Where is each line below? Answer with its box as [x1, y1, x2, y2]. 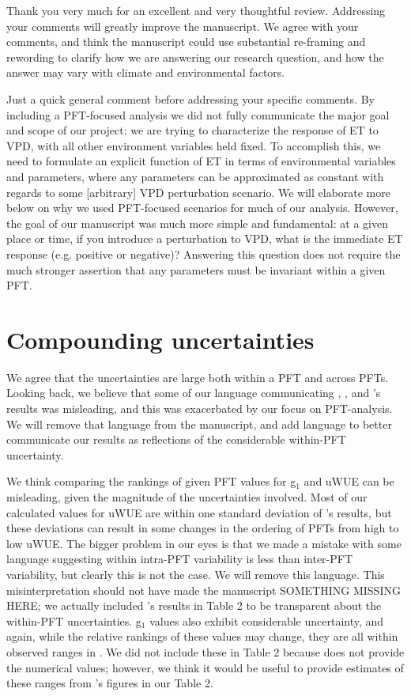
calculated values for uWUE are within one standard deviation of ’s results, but [6, 504, 392, 520]
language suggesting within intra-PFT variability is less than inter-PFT [6, 550, 353, 567]
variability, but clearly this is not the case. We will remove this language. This [6, 565, 385, 582]
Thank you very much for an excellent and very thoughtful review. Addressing [6, 2, 386, 18]
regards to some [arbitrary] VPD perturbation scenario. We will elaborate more [6, 183, 390, 200]
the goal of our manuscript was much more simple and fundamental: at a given [6, 214, 388, 231]
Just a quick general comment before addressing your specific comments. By [6, 90, 375, 107]
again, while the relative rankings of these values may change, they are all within [6, 628, 398, 645]
